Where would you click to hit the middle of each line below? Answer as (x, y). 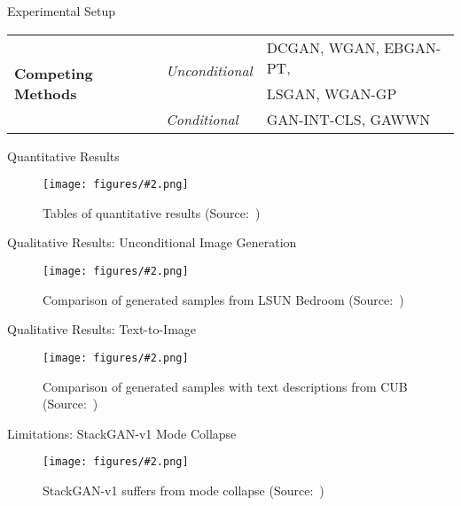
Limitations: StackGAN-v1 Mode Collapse (122, 433)
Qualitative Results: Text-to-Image (102, 329)
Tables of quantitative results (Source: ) (152, 212)
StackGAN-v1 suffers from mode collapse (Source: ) (184, 490)
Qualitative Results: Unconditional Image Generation (152, 242)
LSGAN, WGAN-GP (332, 93)
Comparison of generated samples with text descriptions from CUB (225, 386)
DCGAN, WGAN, (323, 47)
